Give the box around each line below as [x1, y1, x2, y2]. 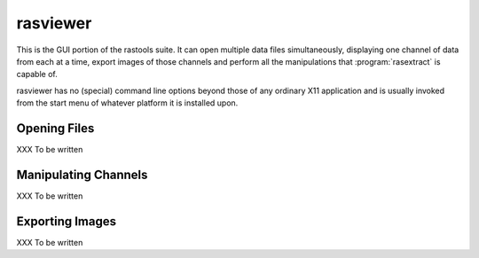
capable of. [16, 69, 58, 80]
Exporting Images [16, 214, 117, 229]
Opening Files [16, 121, 95, 136]
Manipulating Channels [16, 167, 148, 182]
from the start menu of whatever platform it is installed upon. [16, 98, 239, 108]
